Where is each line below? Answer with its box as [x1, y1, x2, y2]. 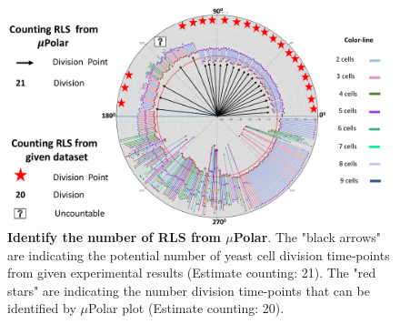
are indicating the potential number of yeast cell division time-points [7, 245, 390, 264]
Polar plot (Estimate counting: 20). [87, 299, 285, 318]
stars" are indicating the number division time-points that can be [7, 280, 370, 299]
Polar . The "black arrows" [233, 228, 381, 247]
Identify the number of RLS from [7, 228, 221, 247]
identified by [7, 299, 76, 318]
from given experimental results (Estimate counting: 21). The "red [7, 263, 376, 282]
